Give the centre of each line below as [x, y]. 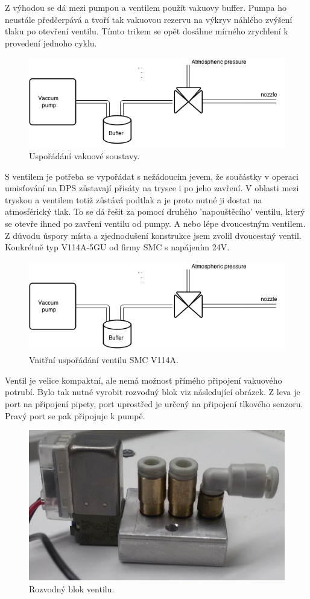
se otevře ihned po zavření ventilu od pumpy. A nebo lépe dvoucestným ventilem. [155, 223]
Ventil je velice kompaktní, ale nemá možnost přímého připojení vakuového [144, 380]
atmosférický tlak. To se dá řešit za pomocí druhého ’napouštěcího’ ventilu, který [155, 211]
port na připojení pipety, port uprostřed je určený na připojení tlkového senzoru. [154, 404]
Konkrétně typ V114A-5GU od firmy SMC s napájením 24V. [117, 247]
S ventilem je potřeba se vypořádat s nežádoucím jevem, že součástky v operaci [152, 176]
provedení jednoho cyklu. [51, 43]
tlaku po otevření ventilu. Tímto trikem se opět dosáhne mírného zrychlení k [147, 31]
